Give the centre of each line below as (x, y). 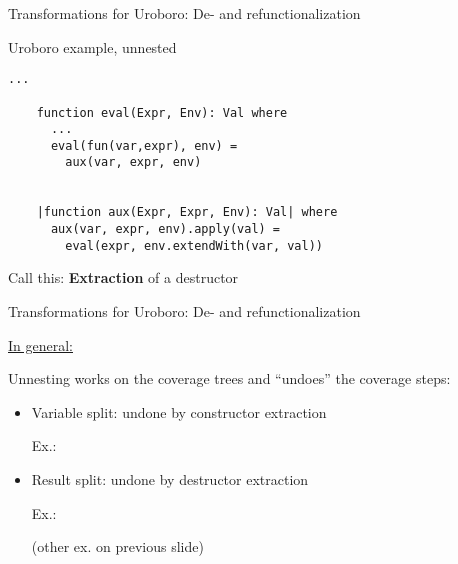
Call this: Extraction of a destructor (123, 277)
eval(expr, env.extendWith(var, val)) (194, 245)
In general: (40, 344)
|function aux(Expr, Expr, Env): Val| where (187, 212)
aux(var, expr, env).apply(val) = (165, 229)
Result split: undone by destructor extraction (170, 478)
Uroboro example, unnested (92, 46)
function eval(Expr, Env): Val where (162, 112)
